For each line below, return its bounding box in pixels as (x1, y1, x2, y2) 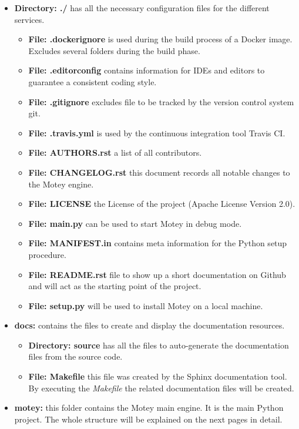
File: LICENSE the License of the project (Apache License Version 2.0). (28, 197, 295, 210)
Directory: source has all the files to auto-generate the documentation (28, 338, 289, 351)
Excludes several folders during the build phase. (28, 44, 200, 56)
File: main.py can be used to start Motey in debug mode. (28, 217, 242, 229)
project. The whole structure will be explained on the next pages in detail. (14, 413, 283, 425)
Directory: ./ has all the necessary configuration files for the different (14, 2, 270, 14)
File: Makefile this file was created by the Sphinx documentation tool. (28, 370, 287, 383)
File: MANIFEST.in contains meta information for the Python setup (28, 237, 287, 249)
